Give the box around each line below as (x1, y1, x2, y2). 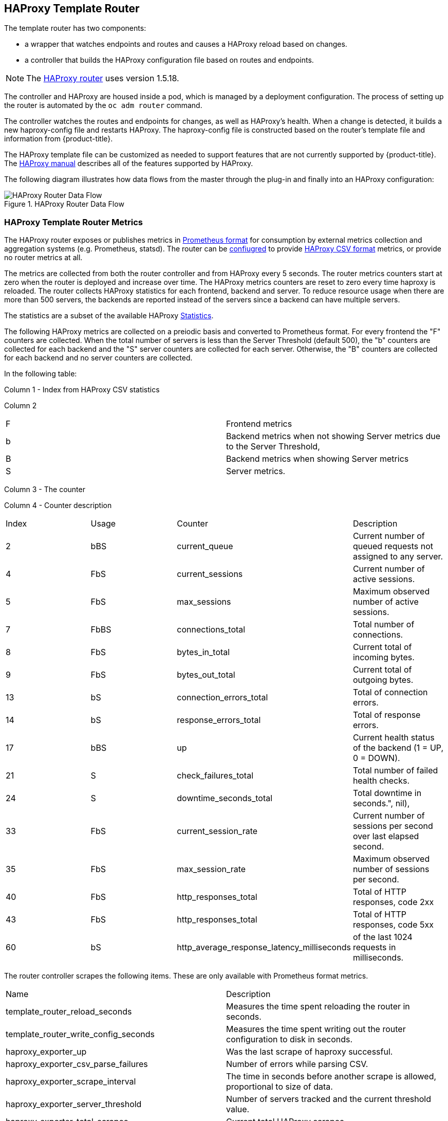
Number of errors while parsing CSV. (226, 1059, 368, 1070)
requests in (352, 942, 396, 953)
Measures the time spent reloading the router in (226, 1001, 410, 1012)
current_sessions (177, 569, 243, 580)
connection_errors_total (177, 692, 268, 703)
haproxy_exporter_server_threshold (6, 1099, 142, 1110)
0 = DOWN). (352, 753, 400, 764)
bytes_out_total (177, 670, 235, 680)
